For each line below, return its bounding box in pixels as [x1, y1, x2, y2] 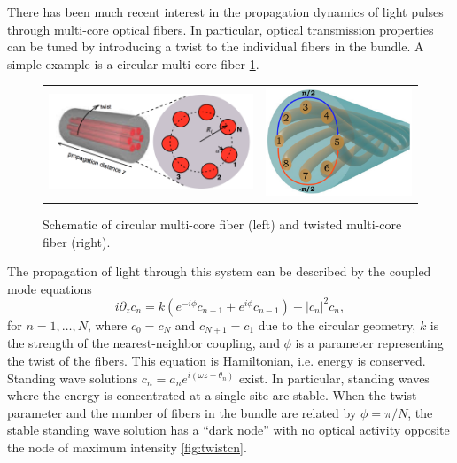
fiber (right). [43, 232, 111, 251]
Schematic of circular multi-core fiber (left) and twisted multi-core [43, 215, 402, 234]
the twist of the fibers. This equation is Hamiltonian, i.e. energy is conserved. [7, 351, 426, 369]
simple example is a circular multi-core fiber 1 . [7, 54, 259, 73]
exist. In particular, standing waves [238, 368, 430, 387]
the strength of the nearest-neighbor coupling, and [7, 334, 280, 352]
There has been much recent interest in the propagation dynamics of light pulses [7, 3, 444, 20]
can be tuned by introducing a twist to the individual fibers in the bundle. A [7, 37, 424, 56]
